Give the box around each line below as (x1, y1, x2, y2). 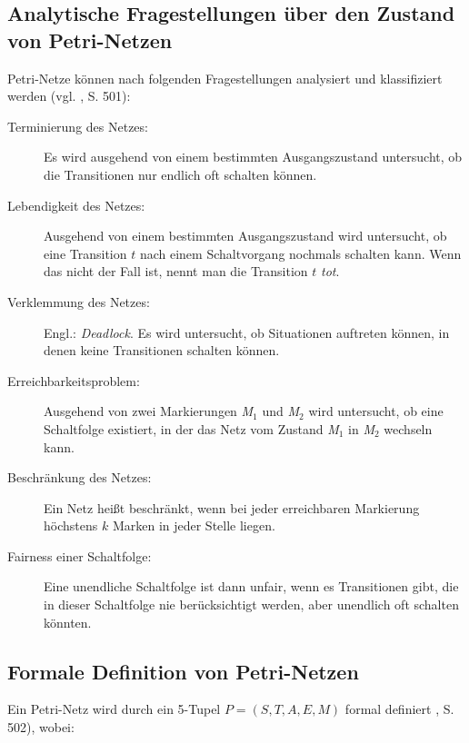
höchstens (44, 516, 98, 535)
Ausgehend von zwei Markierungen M (44, 401, 254, 421)
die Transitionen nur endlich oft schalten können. (44, 164, 317, 183)
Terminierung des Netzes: (7, 116, 148, 135)
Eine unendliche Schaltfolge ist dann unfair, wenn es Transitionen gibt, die (44, 577, 459, 596)
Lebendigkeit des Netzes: (7, 195, 145, 214)
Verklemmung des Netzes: (7, 292, 150, 311)
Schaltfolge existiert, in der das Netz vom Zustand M (44, 419, 339, 438)
